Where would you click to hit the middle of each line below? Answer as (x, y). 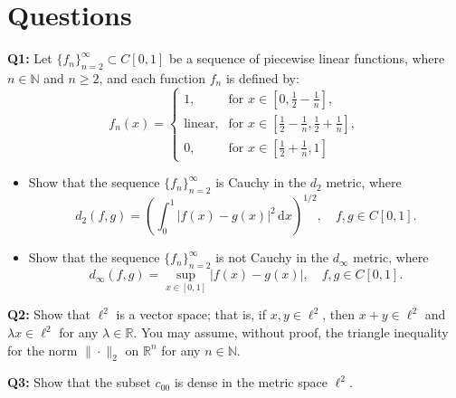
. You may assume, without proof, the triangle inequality (291, 332)
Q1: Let (30, 58)
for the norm (43, 350)
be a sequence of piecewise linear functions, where (307, 58)
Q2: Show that (49, 314)
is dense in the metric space (251, 382)
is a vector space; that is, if (191, 314)
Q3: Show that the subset (79, 382)
